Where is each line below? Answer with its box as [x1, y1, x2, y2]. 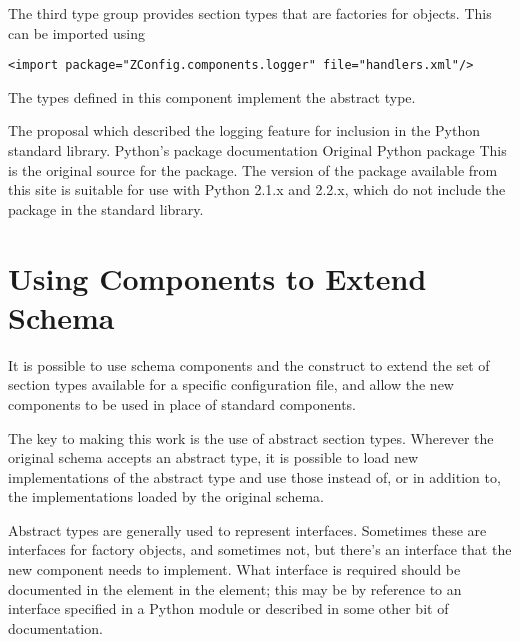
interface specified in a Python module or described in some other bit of [8, 598, 449, 619]
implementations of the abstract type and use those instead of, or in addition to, [8, 466, 501, 487]
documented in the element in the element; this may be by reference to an [8, 578, 462, 599]
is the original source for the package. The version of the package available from [8, 159, 498, 180]
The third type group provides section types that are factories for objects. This [8, 3, 492, 23]
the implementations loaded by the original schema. [8, 486, 324, 507]
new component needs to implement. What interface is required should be [8, 559, 461, 580]
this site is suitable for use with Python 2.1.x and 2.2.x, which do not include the [8, 179, 506, 200]
